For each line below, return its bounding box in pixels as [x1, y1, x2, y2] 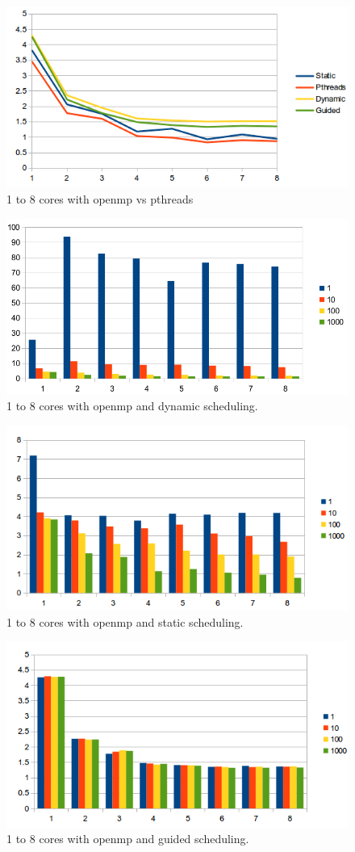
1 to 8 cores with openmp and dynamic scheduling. [6, 397, 258, 414]
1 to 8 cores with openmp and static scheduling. [6, 613, 244, 630]
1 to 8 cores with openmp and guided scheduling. [6, 830, 249, 847]
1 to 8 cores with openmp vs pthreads [6, 191, 194, 208]
